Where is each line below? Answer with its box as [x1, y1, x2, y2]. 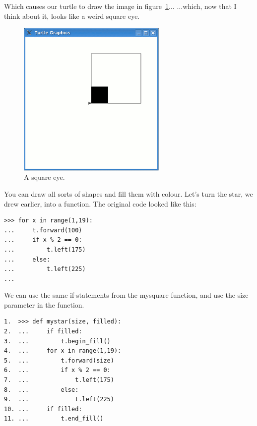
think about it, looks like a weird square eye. [4, 10, 140, 21]
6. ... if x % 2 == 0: [4, 367, 111, 374]
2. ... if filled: [4, 328, 82, 335]
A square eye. [24, 172, 65, 182]
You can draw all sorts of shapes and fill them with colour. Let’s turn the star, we [4, 188, 253, 199]
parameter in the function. [4, 299, 84, 310]
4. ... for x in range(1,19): [4, 347, 122, 355]
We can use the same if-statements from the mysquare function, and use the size [4, 290, 249, 300]
